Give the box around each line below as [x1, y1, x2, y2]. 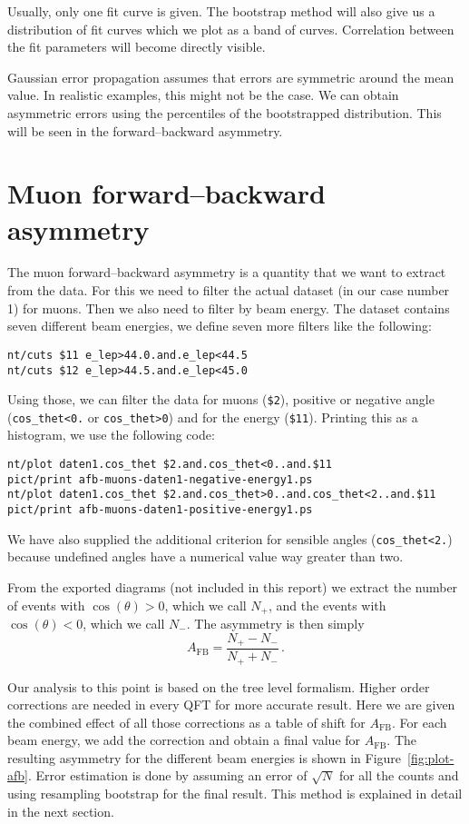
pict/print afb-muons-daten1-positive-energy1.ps [7, 503, 313, 517]
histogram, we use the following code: [7, 425, 215, 444]
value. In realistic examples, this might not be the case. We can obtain [7, 85, 399, 104]
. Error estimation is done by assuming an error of [27, 766, 308, 785]
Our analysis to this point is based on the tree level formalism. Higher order [7, 677, 430, 696]
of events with [7, 595, 85, 614]
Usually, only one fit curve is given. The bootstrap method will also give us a [7, 2, 435, 20]
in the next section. [7, 801, 114, 820]
